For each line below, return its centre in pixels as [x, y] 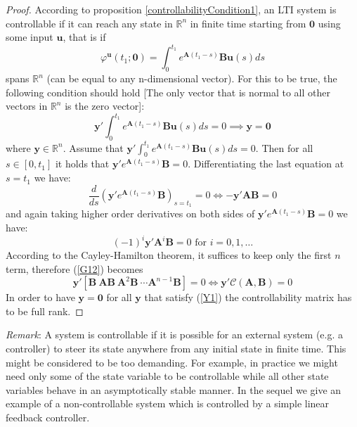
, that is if [84, 37]
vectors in [27, 106]
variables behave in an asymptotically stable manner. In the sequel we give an [174, 389]
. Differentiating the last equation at [266, 164]
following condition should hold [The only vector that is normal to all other [168, 92]
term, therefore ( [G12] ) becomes [74, 268]
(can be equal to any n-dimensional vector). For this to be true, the [192, 78]
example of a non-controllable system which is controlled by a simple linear [168, 403]
